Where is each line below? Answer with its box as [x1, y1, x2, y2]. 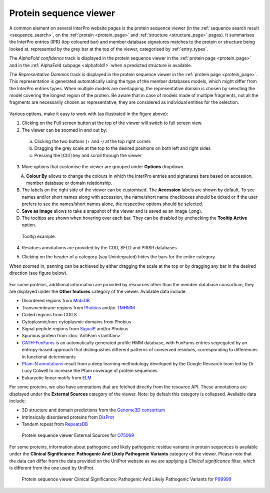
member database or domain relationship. [26, 180, 112, 186]
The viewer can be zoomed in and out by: [21, 127, 107, 133]
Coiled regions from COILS [21, 312, 77, 318]
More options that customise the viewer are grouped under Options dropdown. [21, 164, 185, 170]
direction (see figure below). [9, 270, 67, 276]
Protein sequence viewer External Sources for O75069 [21, 432, 134, 438]
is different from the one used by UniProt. [9, 465, 95, 471]
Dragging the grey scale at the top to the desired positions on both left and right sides [34, 145, 211, 151]
